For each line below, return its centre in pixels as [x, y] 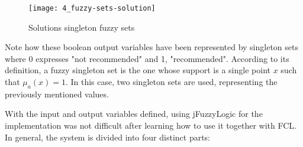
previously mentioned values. [57, 94]
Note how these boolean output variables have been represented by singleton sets [151, 47]
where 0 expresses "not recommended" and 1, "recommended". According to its [147, 58]
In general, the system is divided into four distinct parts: [108, 137]
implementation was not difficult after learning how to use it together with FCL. [151, 125]
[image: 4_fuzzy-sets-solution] [92, 8]
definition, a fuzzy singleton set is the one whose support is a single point [138, 70]
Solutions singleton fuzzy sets [82, 27]
